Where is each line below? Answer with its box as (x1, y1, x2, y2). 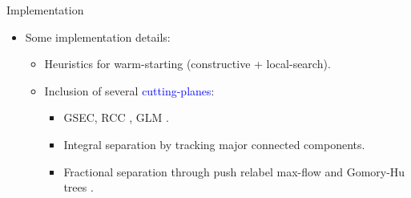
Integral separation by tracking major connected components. (63, 135, 365, 152)
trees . (63, 179, 94, 196)
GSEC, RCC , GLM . (63, 109, 169, 126)
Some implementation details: (25, 28, 171, 45)
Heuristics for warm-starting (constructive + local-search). (44, 55, 331, 72)
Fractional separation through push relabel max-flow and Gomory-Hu (63, 163, 405, 180)
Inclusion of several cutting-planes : (44, 82, 215, 99)
